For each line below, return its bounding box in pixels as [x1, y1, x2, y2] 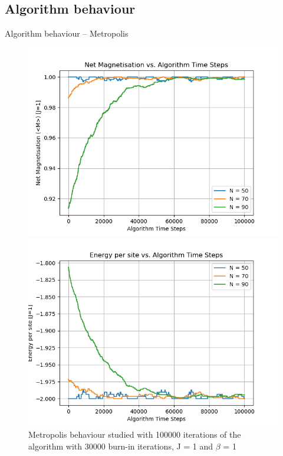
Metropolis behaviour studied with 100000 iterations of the [28, 428, 241, 440]
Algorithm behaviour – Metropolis [5, 27, 129, 40]
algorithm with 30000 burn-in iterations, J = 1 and [28, 439, 213, 452]
